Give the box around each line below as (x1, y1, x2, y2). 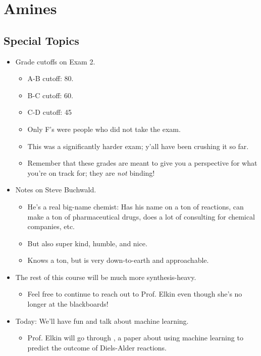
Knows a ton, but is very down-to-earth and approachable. (27, 255, 209, 265)
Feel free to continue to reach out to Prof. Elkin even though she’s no (27, 289, 242, 299)
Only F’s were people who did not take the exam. (27, 123, 181, 134)
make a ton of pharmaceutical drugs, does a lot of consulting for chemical (27, 211, 255, 222)
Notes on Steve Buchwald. (15, 184, 96, 195)
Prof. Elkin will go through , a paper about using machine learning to (27, 332, 243, 343)
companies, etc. (27, 221, 75, 232)
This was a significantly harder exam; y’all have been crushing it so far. (27, 140, 249, 151)
